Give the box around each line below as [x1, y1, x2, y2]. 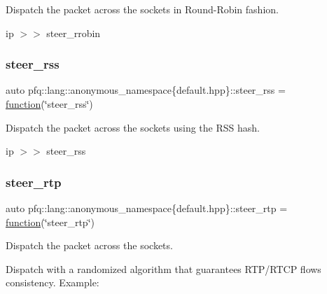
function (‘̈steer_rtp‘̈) [6, 214, 95, 229]
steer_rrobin [46, 25, 101, 40]
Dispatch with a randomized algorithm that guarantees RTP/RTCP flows [6, 261, 321, 276]
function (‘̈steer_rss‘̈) [6, 97, 93, 111]
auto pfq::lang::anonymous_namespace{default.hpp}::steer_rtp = [6, 201, 288, 215]
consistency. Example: [6, 275, 99, 290]
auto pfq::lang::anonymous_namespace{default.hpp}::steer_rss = [6, 83, 286, 97]
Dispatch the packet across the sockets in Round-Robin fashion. [6, 2, 279, 16]
